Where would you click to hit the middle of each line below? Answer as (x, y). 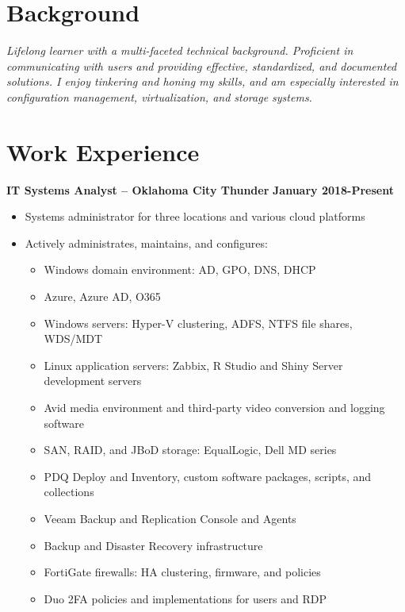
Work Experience (103, 151)
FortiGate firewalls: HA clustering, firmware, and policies (182, 572)
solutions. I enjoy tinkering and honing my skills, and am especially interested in (202, 81)
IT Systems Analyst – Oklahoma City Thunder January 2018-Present (200, 189)
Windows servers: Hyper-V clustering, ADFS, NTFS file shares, (198, 323)
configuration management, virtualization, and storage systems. (159, 96)
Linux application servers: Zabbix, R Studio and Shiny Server (193, 365)
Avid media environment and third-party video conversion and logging (214, 407)
